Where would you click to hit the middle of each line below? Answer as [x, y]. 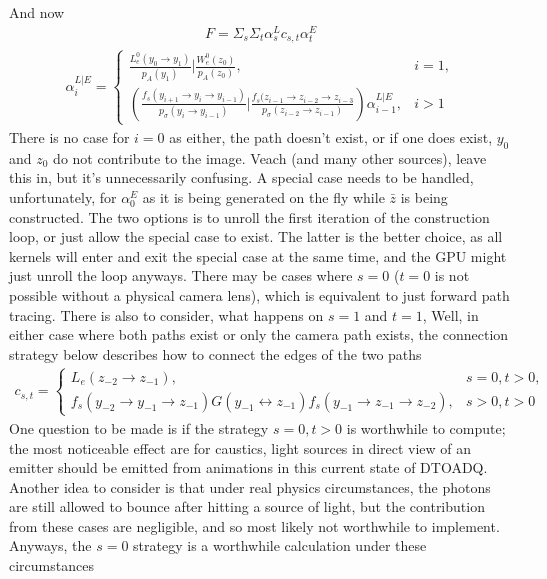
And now [37, 12]
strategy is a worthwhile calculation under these [280, 545]
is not [452, 275]
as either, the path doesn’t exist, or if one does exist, [331, 137]
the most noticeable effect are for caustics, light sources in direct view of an [240, 447]
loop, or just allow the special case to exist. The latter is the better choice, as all [256, 236]
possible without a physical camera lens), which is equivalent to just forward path [259, 294]
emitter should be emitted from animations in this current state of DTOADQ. [248, 467]
